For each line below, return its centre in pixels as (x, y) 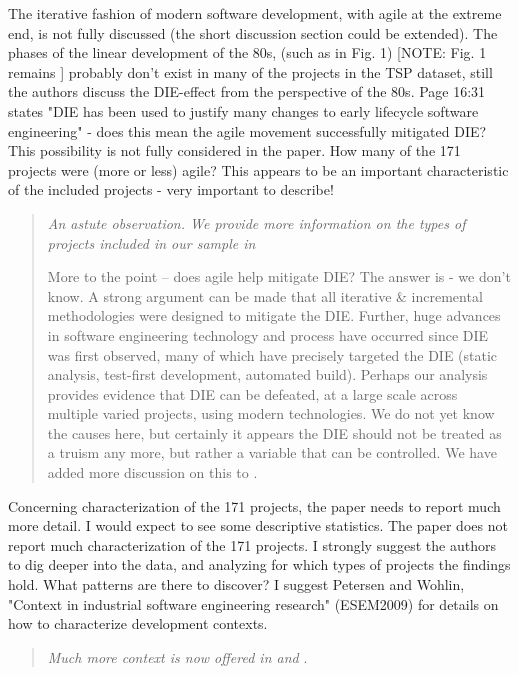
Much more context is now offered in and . (177, 656)
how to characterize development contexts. (138, 623)
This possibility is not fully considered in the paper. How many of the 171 (234, 150)
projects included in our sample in (151, 242)
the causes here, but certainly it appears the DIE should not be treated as (274, 432)
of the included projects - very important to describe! (171, 189)
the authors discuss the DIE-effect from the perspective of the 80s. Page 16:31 (247, 91)
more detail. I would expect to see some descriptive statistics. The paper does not (258, 525)
